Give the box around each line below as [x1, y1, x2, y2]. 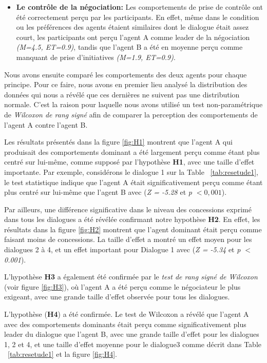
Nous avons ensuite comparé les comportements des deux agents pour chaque [4, 69, 247, 79]
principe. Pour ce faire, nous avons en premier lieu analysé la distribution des [4, 79, 247, 90]
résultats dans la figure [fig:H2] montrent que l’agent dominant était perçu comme [4, 224, 262, 234]
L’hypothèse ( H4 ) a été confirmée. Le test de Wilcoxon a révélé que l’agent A [4, 309, 249, 319]
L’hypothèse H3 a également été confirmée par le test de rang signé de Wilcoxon [4, 271, 258, 282]
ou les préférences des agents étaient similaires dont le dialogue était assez [16, 22, 249, 32]
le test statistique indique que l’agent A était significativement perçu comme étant [4, 176, 263, 187]
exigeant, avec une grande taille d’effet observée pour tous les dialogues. [4, 291, 230, 302]
